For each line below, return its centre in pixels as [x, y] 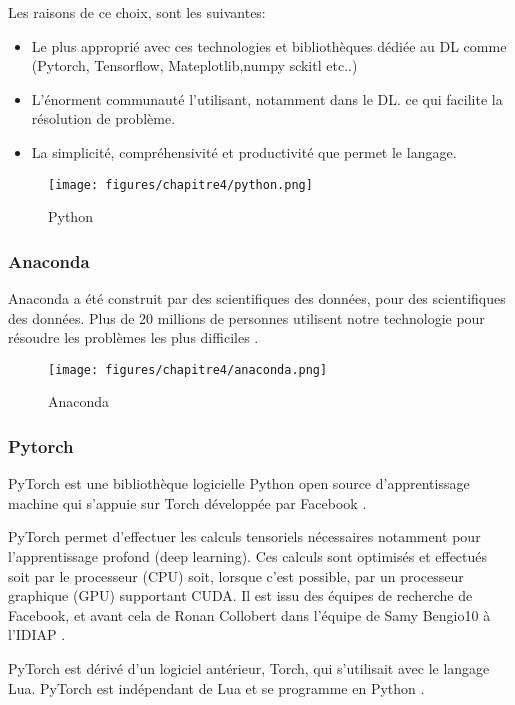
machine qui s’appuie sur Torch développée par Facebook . [187, 502]
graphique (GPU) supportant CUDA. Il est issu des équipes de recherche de [240, 595]
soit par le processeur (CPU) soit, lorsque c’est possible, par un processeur [236, 575]
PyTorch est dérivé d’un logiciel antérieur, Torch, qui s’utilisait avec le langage [249, 668]
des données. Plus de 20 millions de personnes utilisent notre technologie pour [246, 317]
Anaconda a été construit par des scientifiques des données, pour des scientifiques [257, 298]
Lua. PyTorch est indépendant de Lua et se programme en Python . [216, 687]
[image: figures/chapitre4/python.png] [180, 184]
